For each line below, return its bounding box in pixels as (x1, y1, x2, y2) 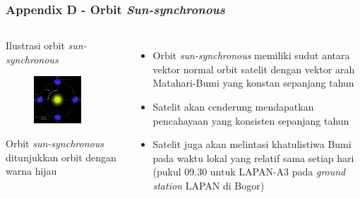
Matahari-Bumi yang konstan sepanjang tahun (152, 75, 354, 90)
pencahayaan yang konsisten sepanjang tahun (152, 113, 349, 128)
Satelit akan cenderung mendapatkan (152, 99, 314, 113)
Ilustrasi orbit (6, 38, 65, 53)
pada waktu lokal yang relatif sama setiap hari (152, 150, 354, 165)
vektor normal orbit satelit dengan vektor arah (152, 61, 355, 76)
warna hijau (6, 163, 57, 178)
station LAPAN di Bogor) (152, 178, 265, 192)
